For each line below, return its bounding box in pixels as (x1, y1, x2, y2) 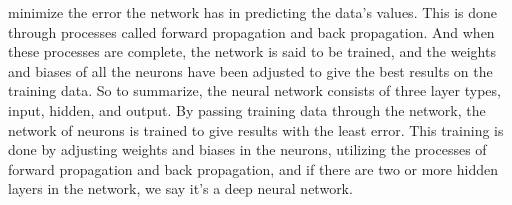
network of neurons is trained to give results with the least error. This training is (8, 119, 504, 140)
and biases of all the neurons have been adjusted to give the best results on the (8, 60, 493, 81)
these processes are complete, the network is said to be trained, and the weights (8, 41, 496, 62)
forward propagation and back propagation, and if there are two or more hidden (8, 158, 498, 179)
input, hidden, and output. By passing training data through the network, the (8, 99, 486, 120)
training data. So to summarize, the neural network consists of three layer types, (8, 80, 501, 101)
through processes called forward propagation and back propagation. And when (8, 21, 495, 42)
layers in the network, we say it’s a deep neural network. (8, 178, 353, 199)
